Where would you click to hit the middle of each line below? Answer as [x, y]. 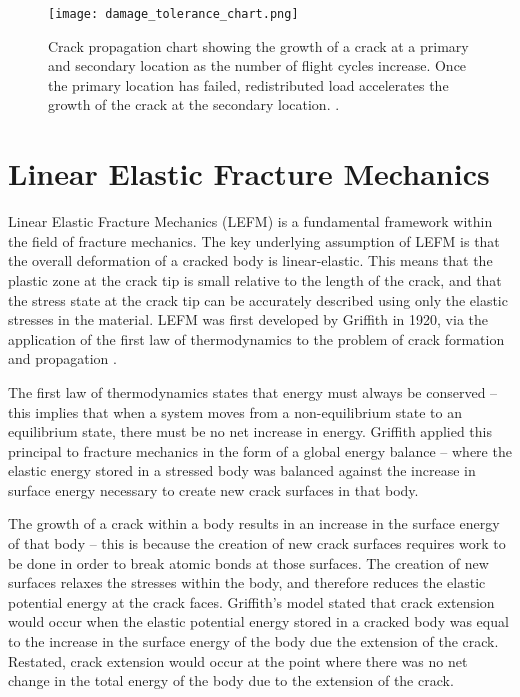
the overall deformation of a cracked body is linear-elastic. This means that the [250, 260]
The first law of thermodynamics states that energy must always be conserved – [253, 391]
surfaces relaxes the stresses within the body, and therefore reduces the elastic [247, 582]
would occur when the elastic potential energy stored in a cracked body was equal [258, 621]
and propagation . [62, 358]
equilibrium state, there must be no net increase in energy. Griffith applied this [250, 431]
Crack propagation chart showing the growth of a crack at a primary [258, 45]
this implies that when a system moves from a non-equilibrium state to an [235, 411]
